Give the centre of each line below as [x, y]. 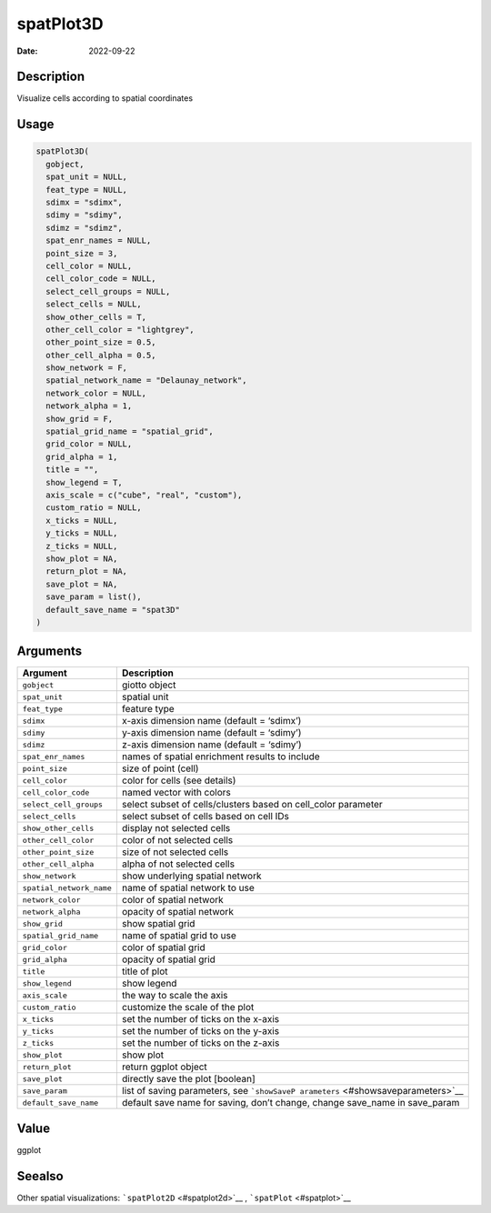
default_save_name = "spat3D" [113, 610]
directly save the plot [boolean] [189, 1079]
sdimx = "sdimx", [84, 203]
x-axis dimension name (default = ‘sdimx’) [211, 721]
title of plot [145, 971]
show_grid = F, [80, 419]
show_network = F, [86, 368]
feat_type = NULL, [86, 190]
